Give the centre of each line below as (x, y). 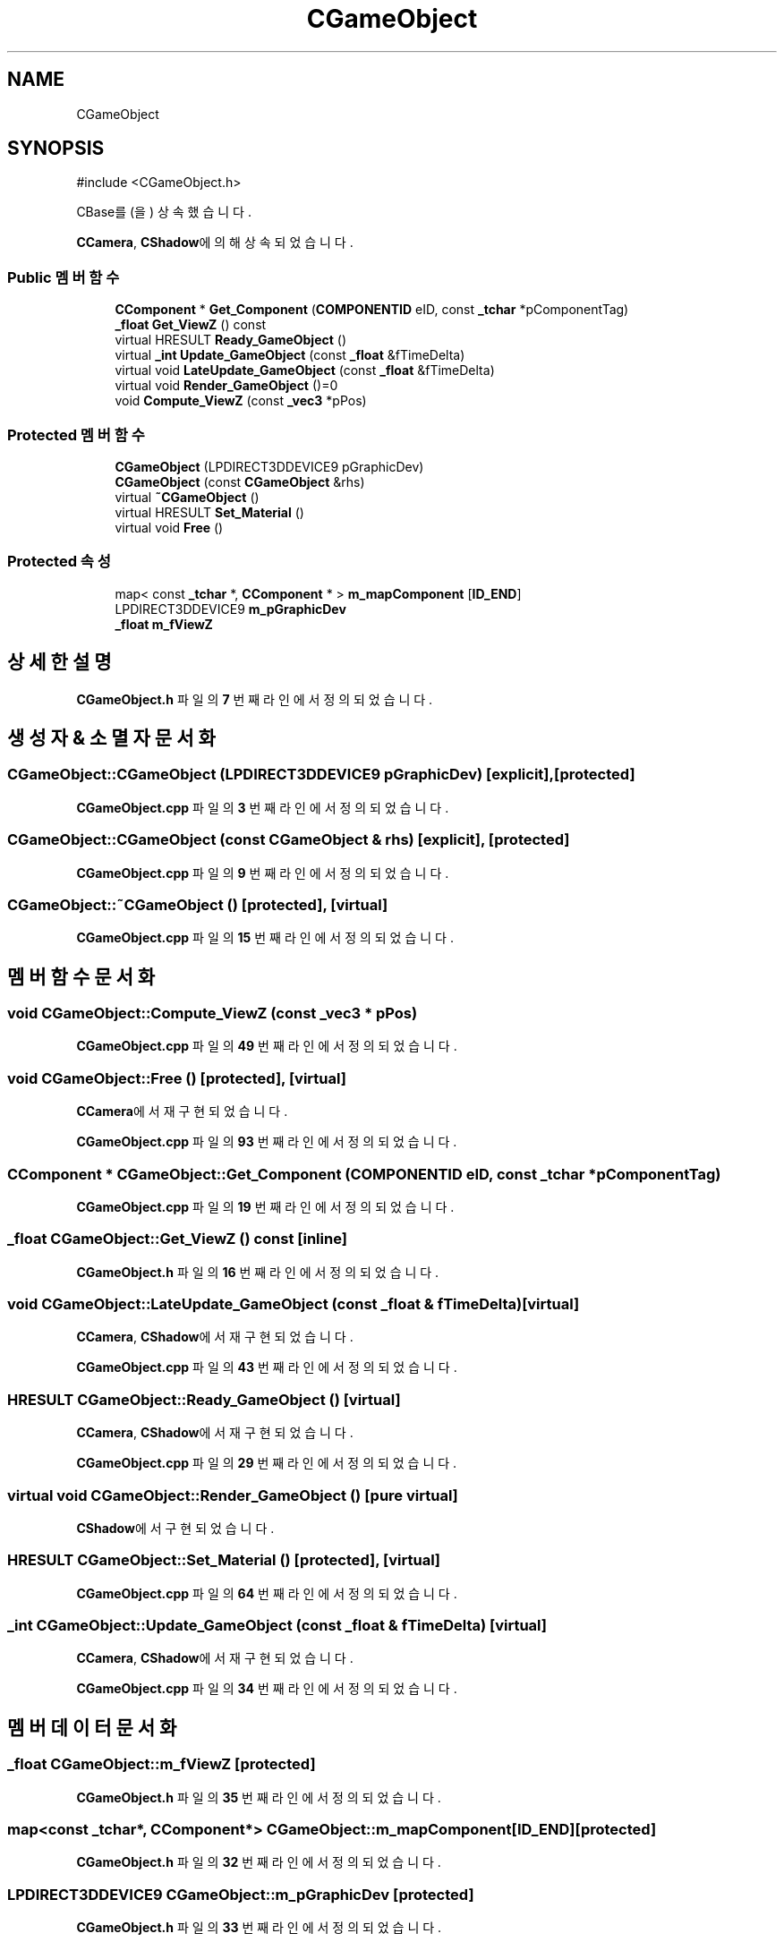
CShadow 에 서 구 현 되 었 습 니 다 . (175, 1528)
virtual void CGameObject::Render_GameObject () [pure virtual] (233, 1495)
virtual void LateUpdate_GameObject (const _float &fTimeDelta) (305, 371)
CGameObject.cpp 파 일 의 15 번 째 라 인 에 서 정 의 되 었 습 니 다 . (265, 938)
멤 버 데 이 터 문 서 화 (92, 1727)
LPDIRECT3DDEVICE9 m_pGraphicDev (230, 609)
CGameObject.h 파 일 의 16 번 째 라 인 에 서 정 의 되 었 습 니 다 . (258, 1272)
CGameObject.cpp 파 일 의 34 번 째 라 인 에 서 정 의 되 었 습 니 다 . (267, 1689)
